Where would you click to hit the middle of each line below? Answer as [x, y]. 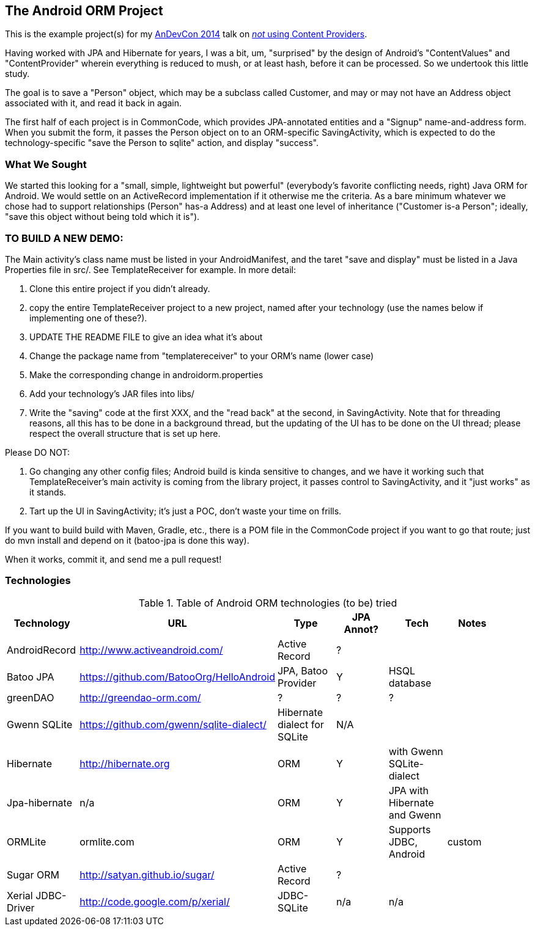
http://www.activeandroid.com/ [151, 650]
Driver [21, 907]
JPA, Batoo [302, 670]
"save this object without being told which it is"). [102, 217]
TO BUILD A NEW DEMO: [64, 238]
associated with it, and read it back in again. [94, 103]
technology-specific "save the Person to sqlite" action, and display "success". [162, 143]
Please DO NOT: [38, 452]
